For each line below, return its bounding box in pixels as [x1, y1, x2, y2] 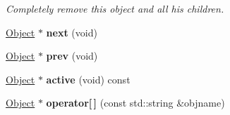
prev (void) [46, 48, 98, 63]
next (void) [46, 25, 97, 39]
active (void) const [46, 72, 131, 86]
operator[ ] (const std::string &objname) [46, 95, 225, 110]
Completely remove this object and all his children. [6, 1, 224, 15]
